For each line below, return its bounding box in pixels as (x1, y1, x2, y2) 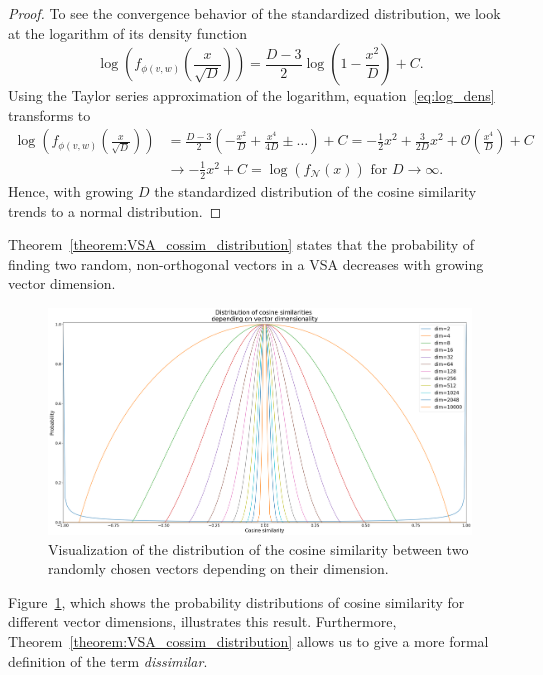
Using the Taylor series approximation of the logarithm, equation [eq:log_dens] (8, 85, 495, 106)
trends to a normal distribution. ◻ (8, 200, 222, 221)
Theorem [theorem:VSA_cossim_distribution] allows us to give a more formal (8, 631, 489, 652)
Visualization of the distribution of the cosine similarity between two (48, 538, 469, 559)
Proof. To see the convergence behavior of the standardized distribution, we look (8, 3, 501, 23)
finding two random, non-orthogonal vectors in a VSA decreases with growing (8, 253, 484, 274)
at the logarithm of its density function (8, 22, 247, 43)
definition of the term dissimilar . (8, 650, 208, 671)
